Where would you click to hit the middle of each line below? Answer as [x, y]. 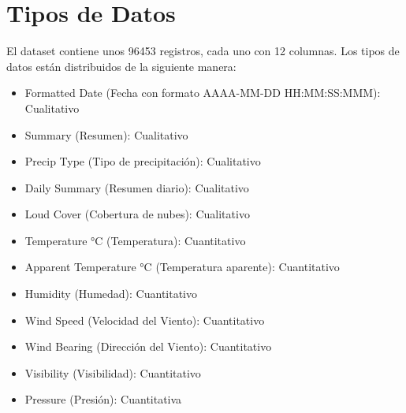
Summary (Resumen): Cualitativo [106, 134]
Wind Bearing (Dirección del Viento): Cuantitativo [148, 346]
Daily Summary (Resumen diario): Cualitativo [137, 187]
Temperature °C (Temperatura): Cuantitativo [135, 240]
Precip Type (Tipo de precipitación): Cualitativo [143, 161]
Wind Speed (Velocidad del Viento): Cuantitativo [145, 320]
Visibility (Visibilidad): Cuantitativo [113, 372]
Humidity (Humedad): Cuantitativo [111, 294]
